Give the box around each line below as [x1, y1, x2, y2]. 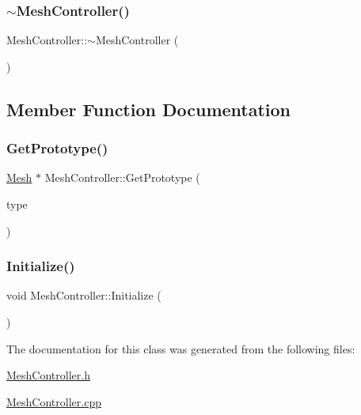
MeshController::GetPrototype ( [44, 169, 200, 186]
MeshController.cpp [6, 393, 101, 409]
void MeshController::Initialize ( [6, 287, 161, 304]
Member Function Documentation [6, 96, 291, 121]
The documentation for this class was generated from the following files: [6, 340, 355, 357]
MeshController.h [6, 367, 90, 383]
